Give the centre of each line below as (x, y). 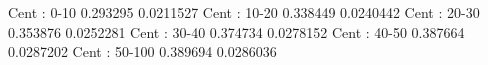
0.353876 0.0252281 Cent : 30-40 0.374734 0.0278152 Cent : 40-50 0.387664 (236, 31)
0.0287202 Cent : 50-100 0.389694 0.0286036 (142, 51)
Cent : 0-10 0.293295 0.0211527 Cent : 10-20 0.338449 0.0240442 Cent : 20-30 (244, 12)
